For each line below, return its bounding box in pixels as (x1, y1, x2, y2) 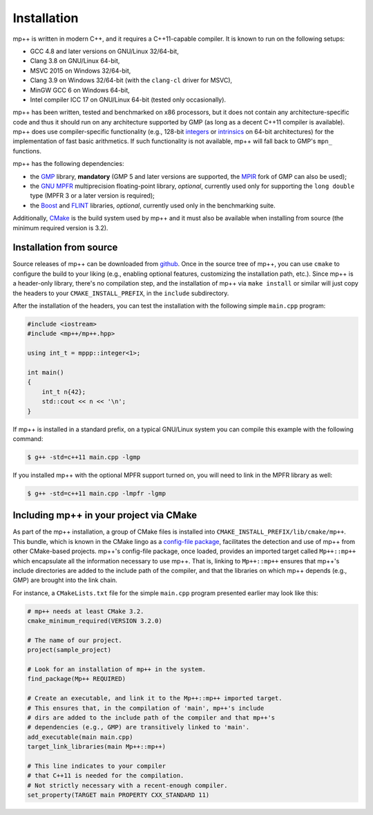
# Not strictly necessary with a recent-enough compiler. (27, 781, 228, 789)
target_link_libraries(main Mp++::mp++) (27, 743, 166, 751)
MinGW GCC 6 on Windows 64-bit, (30, 86, 131, 94)
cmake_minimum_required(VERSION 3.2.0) (27, 617, 162, 625)
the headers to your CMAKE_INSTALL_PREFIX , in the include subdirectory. (12, 289, 229, 297)
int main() (27, 368, 64, 376)
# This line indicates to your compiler (27, 762, 166, 770)
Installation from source (12, 242, 118, 254)
